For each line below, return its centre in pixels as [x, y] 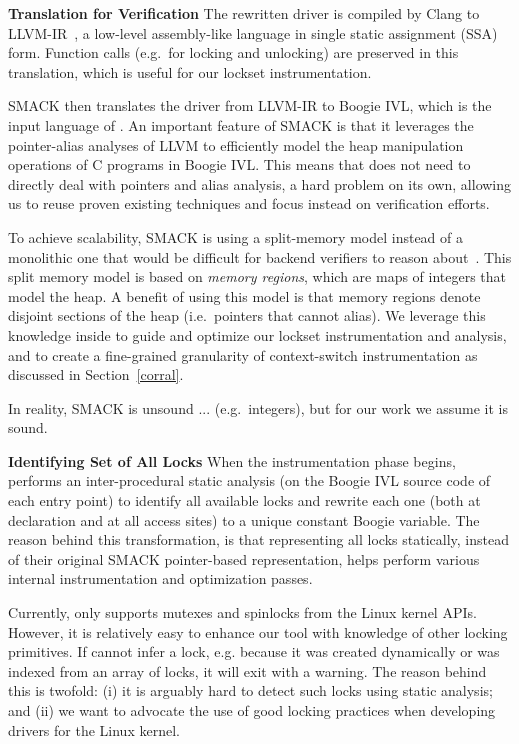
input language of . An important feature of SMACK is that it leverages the [241, 124]
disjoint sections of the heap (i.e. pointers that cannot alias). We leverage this [247, 315]
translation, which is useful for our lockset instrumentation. [190, 71]
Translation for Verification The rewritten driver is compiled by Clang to [244, 13]
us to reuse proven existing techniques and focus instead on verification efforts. [249, 203]
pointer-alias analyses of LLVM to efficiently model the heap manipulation [236, 144]
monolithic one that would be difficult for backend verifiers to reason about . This [260, 256]
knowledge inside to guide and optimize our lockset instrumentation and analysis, [257, 334]
